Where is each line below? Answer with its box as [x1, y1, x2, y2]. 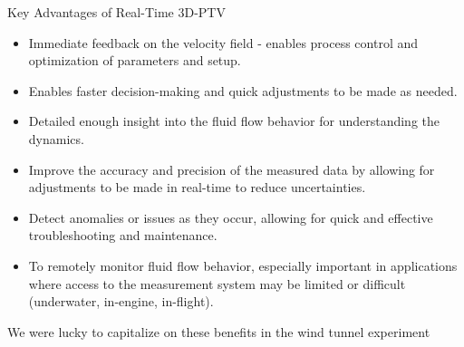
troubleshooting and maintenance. [28, 226, 217, 245]
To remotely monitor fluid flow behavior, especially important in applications [28, 255, 458, 275]
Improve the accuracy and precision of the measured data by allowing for [28, 159, 435, 178]
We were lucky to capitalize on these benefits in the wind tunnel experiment [7, 322, 430, 341]
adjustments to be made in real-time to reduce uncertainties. [28, 178, 366, 197]
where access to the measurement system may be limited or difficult [28, 274, 406, 293]
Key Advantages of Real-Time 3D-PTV [7, 3, 226, 21]
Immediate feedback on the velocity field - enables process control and [28, 33, 419, 52]
